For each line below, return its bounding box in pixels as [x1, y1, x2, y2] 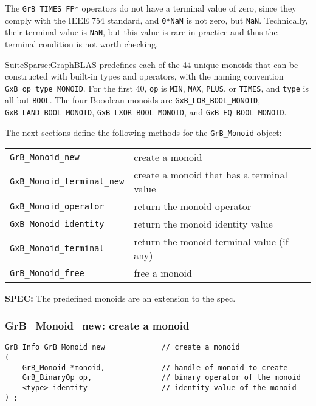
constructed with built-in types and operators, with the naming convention [5, 70, 284, 83]
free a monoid [134, 266, 192, 280]
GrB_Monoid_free [10, 268, 84, 278]
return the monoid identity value [134, 217, 273, 231]
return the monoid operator [134, 199, 251, 214]
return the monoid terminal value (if [134, 234, 289, 249]
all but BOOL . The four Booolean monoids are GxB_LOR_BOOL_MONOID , [5, 93, 261, 106]
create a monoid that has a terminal [134, 167, 287, 182]
